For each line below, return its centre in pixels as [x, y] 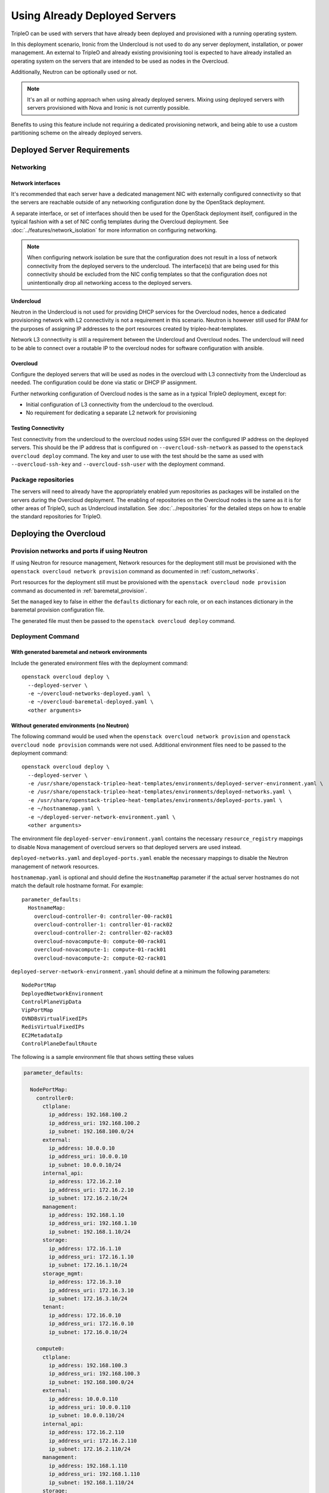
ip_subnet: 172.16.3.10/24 [88, 1298]
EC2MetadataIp [42, 1035]
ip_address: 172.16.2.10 [85, 1182]
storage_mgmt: [63, 1273]
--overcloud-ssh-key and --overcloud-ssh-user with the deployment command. [118, 464]
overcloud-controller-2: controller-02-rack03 [103, 933]
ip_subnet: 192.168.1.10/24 [90, 1231]
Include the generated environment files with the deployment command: [100, 663]
